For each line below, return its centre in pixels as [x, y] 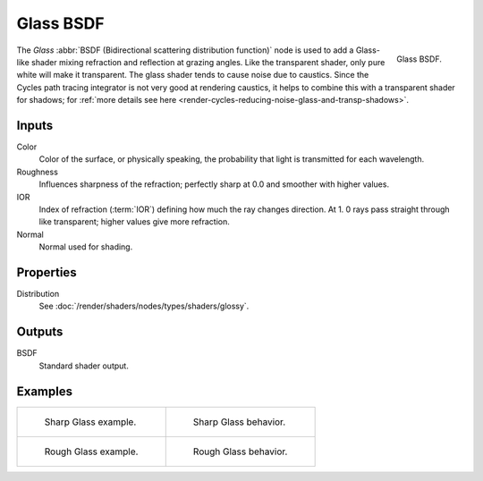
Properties [47, 272]
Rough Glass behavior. [240, 451]
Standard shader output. [84, 366]
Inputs [35, 125]
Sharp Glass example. [90, 422]
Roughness [37, 172]
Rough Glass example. [91, 451]
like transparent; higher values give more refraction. [134, 222]
